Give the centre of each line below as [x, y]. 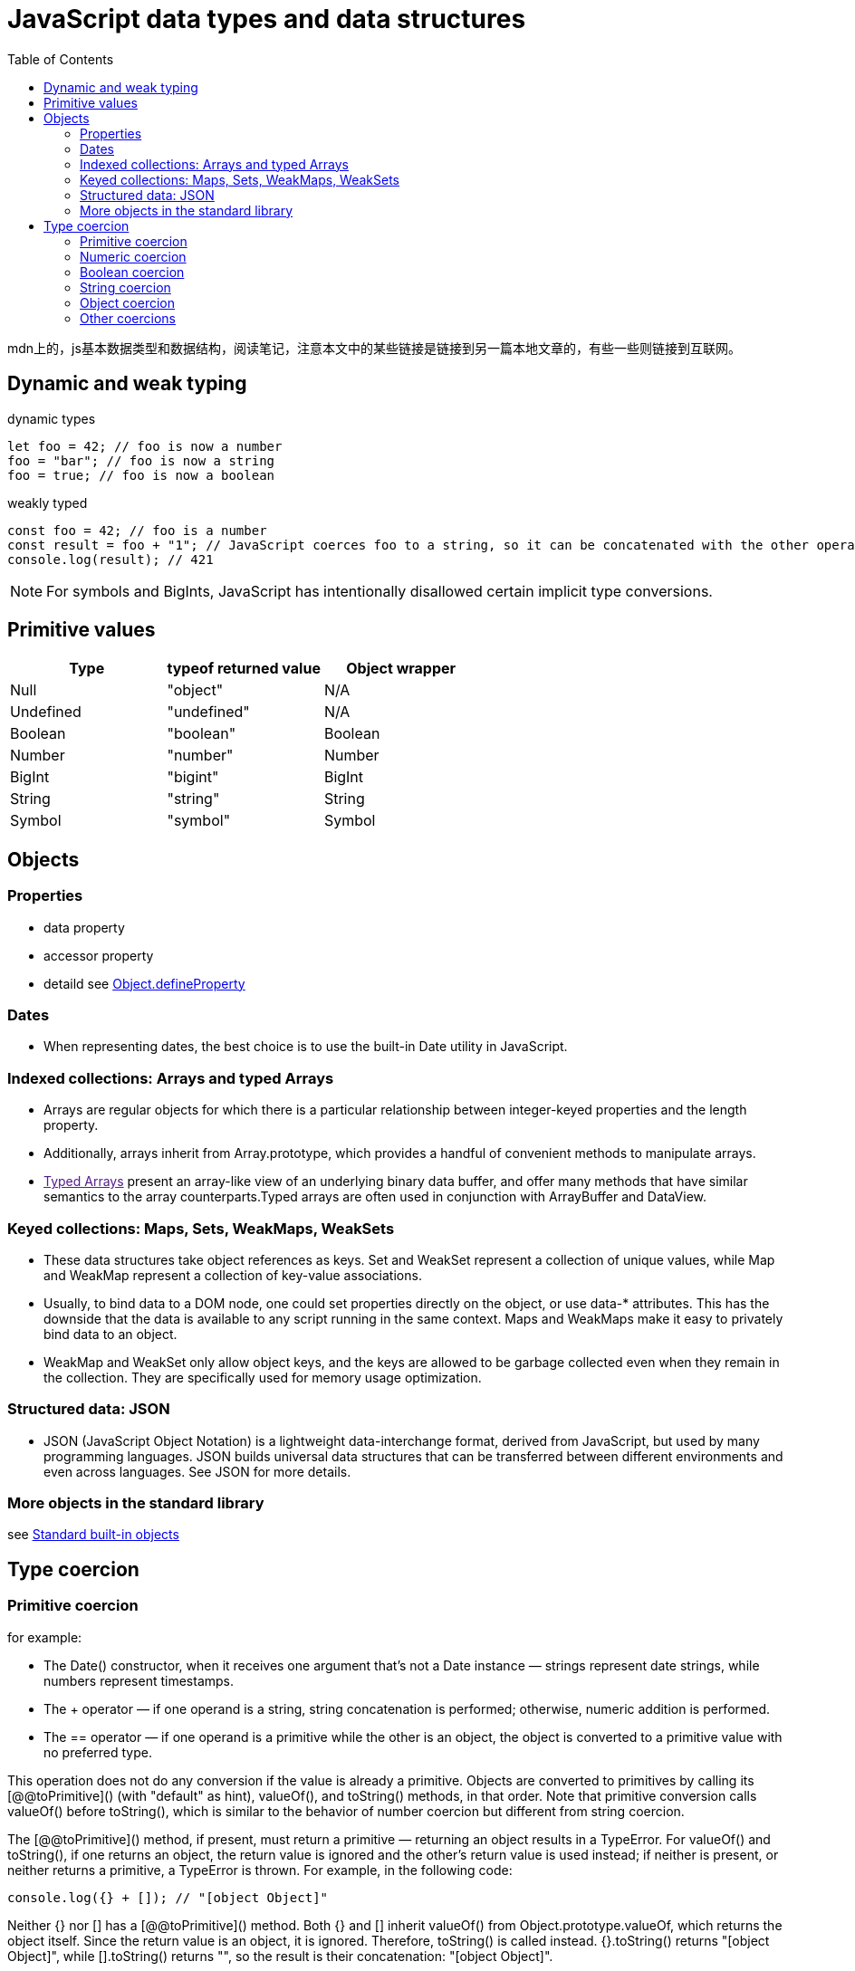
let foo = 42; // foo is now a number [145, 446]
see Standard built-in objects [93, 1535]
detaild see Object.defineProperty [144, 983]
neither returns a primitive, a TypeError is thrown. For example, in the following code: [260, 1870]
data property [84, 927]
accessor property [99, 955]
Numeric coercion [133, 256]
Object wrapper [401, 669]
